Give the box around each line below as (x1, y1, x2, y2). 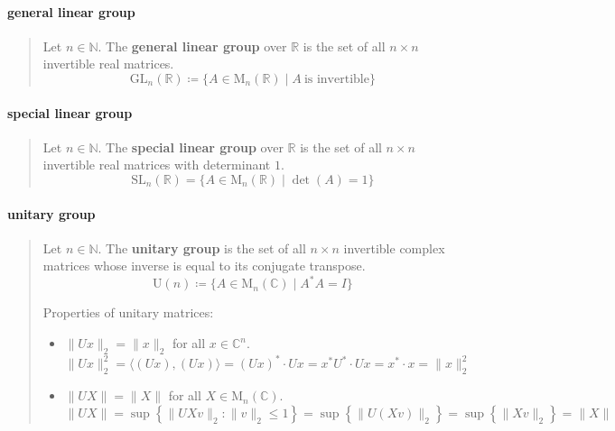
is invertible (303, 72, 369, 86)
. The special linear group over (98, 137, 284, 156)
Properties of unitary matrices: (42, 303, 214, 322)
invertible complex (343, 238, 445, 257)
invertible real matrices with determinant (42, 155, 271, 174)
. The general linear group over (98, 36, 287, 55)
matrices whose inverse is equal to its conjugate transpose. (42, 256, 366, 275)
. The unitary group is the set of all (98, 238, 306, 257)
